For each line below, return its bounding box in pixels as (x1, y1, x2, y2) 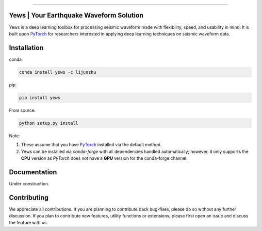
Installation (9, 44, 44, 52)
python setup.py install (19, 120, 79, 126)
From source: (9, 107, 36, 113)
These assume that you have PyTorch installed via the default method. (21, 142, 162, 148)
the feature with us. (9, 220, 48, 226)
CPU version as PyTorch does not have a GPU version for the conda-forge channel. (21, 155, 188, 161)
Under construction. (9, 181, 49, 186)
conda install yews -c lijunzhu (19, 69, 97, 75)
